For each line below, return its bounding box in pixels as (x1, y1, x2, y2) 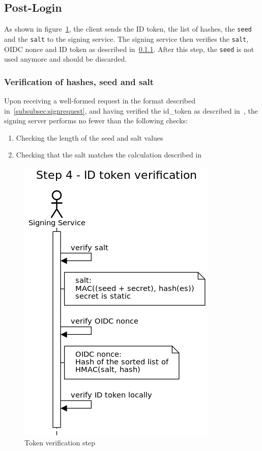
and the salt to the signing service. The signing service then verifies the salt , (4, 33, 249, 44)
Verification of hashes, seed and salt (4, 75, 154, 88)
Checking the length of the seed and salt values (16, 132, 163, 143)
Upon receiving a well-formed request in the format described (4, 95, 196, 105)
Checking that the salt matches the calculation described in (16, 149, 202, 160)
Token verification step (24, 437, 95, 447)
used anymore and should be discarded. (4, 54, 127, 64)
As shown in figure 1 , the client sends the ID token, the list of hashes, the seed (4, 23, 252, 34)
